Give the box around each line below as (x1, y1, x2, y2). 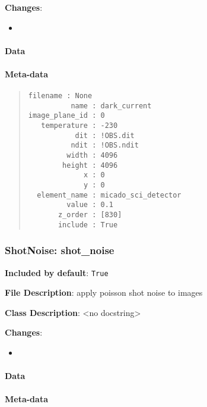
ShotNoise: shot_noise (5, 243, 114, 258)
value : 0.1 (66, 201, 113, 209)
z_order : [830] (58, 211, 122, 220)
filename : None (28, 92, 93, 101)
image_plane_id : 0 (28, 111, 105, 120)
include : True (58, 220, 118, 229)
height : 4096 (62, 161, 118, 170)
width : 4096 (66, 151, 118, 160)
